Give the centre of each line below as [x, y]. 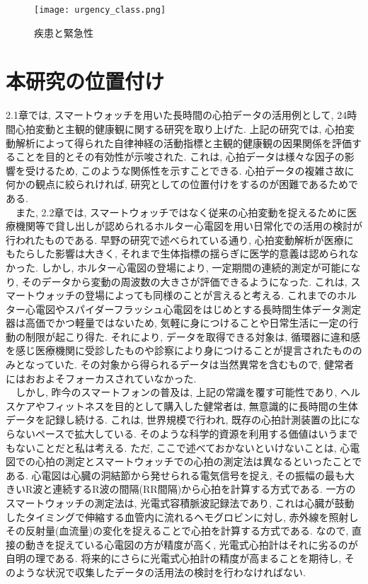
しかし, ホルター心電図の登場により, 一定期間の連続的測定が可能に [196, 267]
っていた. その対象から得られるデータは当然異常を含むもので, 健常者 [194, 364]
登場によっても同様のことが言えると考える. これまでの [211, 295]
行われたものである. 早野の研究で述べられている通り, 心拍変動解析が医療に [180, 239]
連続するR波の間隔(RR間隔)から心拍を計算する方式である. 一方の [204, 489]
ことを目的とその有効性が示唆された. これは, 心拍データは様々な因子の [180, 157]
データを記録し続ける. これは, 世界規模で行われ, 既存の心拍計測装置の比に [178, 420]
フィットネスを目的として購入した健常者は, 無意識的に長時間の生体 [201, 405]
